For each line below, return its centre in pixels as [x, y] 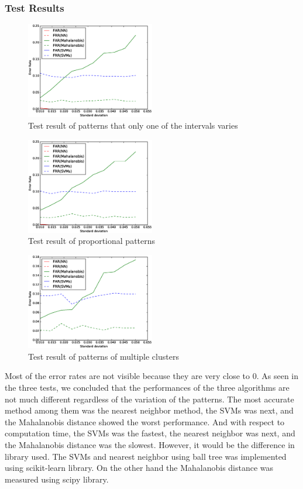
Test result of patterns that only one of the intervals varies [133, 125]
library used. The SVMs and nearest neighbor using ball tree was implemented [146, 456]
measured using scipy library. [57, 479]
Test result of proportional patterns [92, 241]
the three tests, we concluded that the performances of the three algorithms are [147, 387]
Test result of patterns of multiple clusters [104, 356]
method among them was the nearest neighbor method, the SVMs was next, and [149, 410]
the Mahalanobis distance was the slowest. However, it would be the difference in [150, 444]
